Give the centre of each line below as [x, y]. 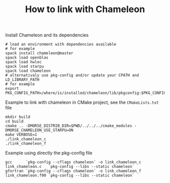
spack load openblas [27, 58]
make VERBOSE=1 [21, 135]
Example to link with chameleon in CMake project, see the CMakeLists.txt [82, 103]
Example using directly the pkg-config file [49, 153]
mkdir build [18, 117]
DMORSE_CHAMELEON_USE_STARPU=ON [39, 130]
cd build [14, 122]
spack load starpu [25, 67]
